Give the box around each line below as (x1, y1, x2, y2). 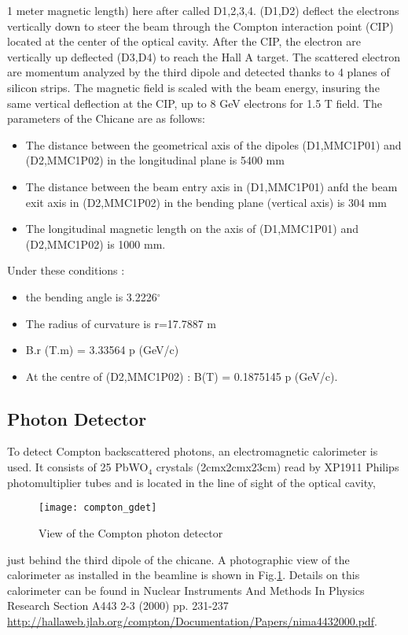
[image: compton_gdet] (39, 502, 157, 514)
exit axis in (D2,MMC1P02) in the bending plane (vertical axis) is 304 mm (25, 194, 387, 210)
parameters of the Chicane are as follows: (7, 110, 205, 127)
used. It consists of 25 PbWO (7, 459, 149, 475)
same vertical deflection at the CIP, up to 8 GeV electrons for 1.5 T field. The (7, 94, 382, 111)
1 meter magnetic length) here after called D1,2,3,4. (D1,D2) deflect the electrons (7, 2, 399, 18)
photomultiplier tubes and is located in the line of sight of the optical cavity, (7, 474, 376, 490)
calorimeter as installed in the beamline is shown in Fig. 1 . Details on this (7, 567, 360, 583)
